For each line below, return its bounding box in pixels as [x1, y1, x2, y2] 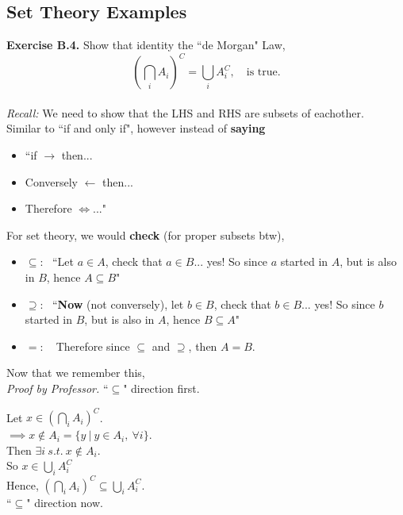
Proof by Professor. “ [6, 380, 109, 397]
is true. [246, 67, 281, 79]
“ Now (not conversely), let [52, 295, 184, 312]
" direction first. [123, 380, 200, 397]
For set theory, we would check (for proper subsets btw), [6, 226, 285, 243]
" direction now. [26, 494, 103, 510]
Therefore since [56, 337, 130, 354]
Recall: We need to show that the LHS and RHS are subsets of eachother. [6, 104, 364, 121]
